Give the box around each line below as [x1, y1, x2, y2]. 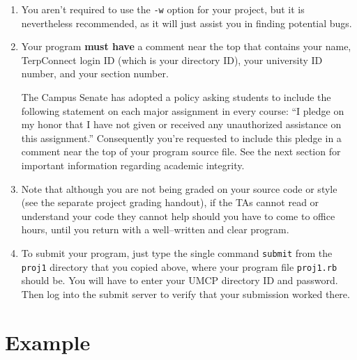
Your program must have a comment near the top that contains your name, [21, 39, 351, 54]
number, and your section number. [21, 66, 169, 81]
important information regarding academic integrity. [21, 158, 245, 172]
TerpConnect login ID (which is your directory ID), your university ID [21, 52, 323, 67]
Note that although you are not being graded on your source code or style [21, 181, 337, 196]
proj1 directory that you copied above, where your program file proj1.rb [21, 259, 337, 274]
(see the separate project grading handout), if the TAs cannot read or [21, 195, 319, 210]
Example [5, 327, 91, 356]
